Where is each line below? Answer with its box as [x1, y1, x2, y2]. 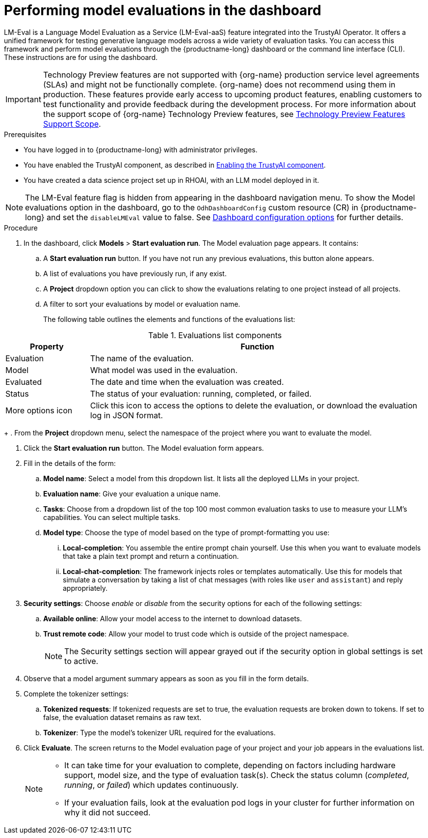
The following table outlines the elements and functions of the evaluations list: [43, 315, 295, 323]
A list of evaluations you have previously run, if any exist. [43, 269, 227, 278]
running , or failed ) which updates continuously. [64, 780, 239, 790]
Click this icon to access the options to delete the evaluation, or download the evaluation [90, 400, 417, 410]
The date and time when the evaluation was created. [90, 376, 284, 387]
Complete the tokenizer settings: [24, 689, 129, 698]
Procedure [4, 223, 38, 232]
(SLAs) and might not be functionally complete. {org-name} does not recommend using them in [43, 79, 396, 89]
